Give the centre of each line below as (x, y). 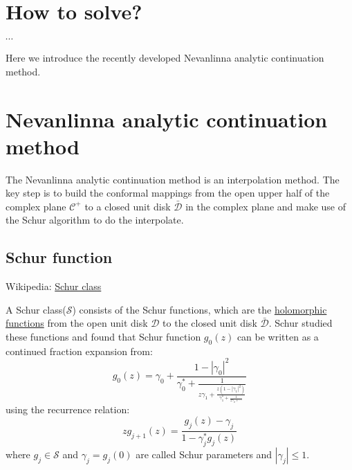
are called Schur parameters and (204, 454)
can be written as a (278, 336)
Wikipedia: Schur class (54, 286)
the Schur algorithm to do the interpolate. (95, 220)
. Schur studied (300, 323)
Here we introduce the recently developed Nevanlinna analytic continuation (165, 58)
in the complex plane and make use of (266, 206)
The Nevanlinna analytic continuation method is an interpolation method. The (173, 179)
